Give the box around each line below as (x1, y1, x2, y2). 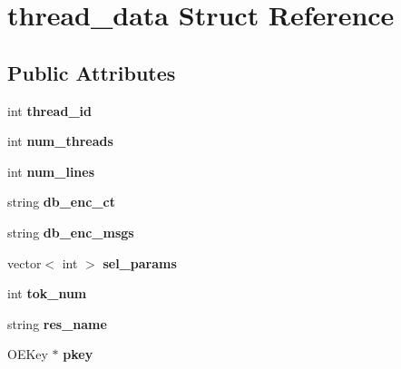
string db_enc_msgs (7, 222, 134, 241)
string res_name (7, 314, 107, 333)
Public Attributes (7, 58, 176, 86)
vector (7, 253, 42, 272)
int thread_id (7, 101, 92, 120)
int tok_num (7, 284, 87, 303)
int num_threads (7, 131, 113, 151)
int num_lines (7, 161, 95, 180)
